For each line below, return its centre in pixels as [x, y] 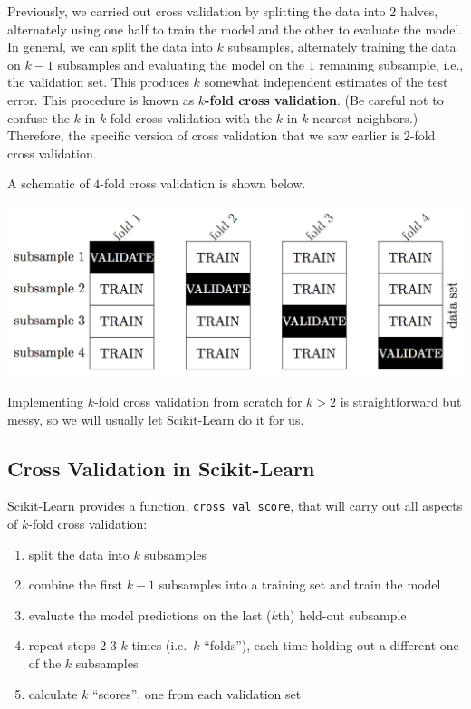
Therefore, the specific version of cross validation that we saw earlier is [204, 135]
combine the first [75, 584]
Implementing [45, 402]
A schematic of [48, 183]
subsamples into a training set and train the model [300, 584]
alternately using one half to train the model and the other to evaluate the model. [235, 29]
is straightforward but [401, 402]
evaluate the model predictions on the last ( [150, 614]
